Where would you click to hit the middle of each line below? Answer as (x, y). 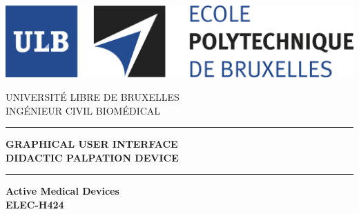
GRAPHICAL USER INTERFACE (92, 144)
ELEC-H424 (35, 204)
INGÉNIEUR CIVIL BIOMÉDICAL (83, 110)
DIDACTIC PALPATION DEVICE (92, 157)
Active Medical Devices (62, 191)
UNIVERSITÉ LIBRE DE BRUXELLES (93, 96)
